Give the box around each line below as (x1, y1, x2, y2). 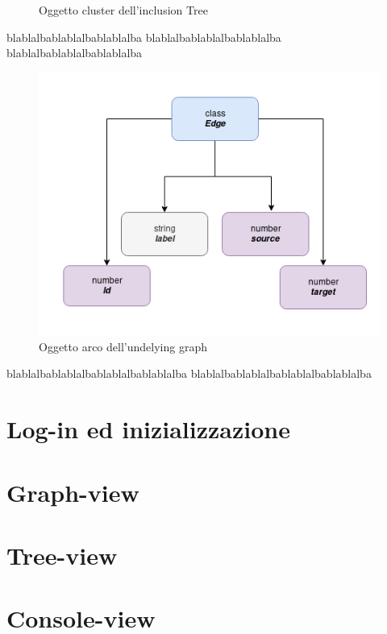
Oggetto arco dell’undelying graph (39, 338, 207, 354)
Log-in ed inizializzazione (6, 412, 290, 445)
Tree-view (6, 538, 118, 571)
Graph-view (6, 475, 139, 508)
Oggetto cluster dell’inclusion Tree (39, 2, 208, 18)
